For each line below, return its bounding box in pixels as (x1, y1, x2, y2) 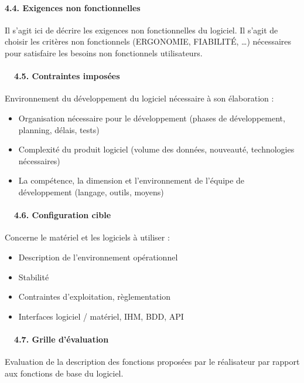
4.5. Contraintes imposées (14, 70, 120, 82)
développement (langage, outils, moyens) (18, 185, 164, 198)
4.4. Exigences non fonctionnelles (5, 1, 141, 13)
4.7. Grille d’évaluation (14, 333, 109, 345)
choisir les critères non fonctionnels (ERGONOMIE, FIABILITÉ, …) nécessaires (5, 35, 292, 48)
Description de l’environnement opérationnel (18, 250, 178, 263)
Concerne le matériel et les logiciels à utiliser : (5, 231, 170, 243)
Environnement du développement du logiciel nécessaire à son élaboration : (5, 92, 274, 104)
